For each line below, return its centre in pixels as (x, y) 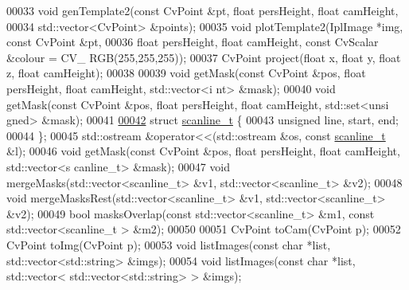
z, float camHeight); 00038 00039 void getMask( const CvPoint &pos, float (186, 73)
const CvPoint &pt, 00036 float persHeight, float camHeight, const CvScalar (193, 42)
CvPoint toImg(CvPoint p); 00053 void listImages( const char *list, (169, 244)
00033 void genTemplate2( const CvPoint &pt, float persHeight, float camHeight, (203, 10)
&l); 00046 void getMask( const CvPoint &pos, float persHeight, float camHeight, (203, 151)
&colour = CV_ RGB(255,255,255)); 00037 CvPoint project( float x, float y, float (204, 57)
